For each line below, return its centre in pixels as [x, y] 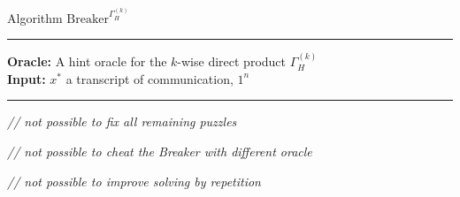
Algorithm [35, 17]
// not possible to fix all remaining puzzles [122, 121]
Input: [27, 78]
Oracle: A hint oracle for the [87, 61]
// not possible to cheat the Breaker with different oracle [160, 152]
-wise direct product [231, 61]
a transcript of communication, [149, 78]
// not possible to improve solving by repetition [134, 181]
